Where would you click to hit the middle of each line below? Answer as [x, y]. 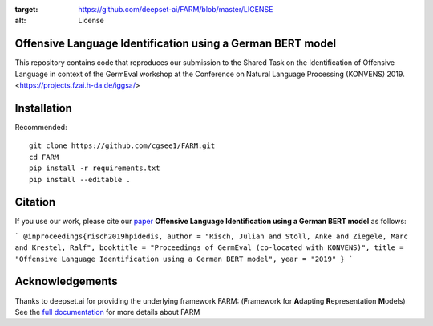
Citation [35, 202]
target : [26, 9]
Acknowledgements [66, 281]
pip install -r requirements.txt [95, 168]
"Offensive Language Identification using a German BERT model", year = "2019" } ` [184, 259]
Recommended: [41, 127]
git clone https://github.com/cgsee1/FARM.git [122, 146]
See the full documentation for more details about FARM [107, 312]
